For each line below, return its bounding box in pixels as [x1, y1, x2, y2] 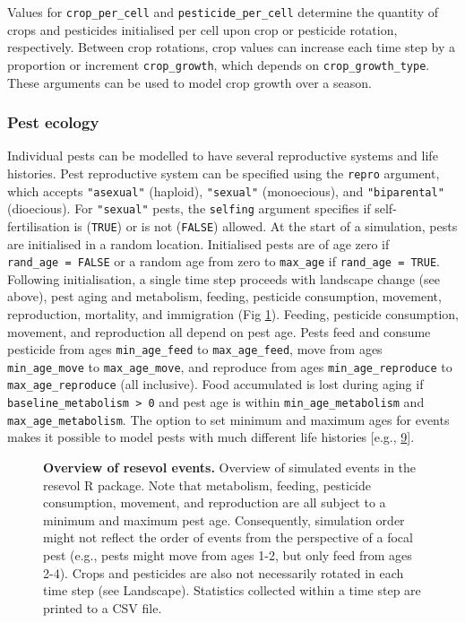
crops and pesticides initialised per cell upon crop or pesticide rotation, [7, 20, 398, 39]
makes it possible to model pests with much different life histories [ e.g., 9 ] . [7, 428, 415, 446]
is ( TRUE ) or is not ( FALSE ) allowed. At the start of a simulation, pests [73, 216, 458, 235]
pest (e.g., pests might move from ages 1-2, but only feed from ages [43, 546, 412, 564]
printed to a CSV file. [43, 598, 162, 617]
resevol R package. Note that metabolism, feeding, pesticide [43, 475, 371, 494]
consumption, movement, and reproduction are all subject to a [43, 493, 386, 512]
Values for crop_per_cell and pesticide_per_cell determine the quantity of [7, 3, 439, 21]
